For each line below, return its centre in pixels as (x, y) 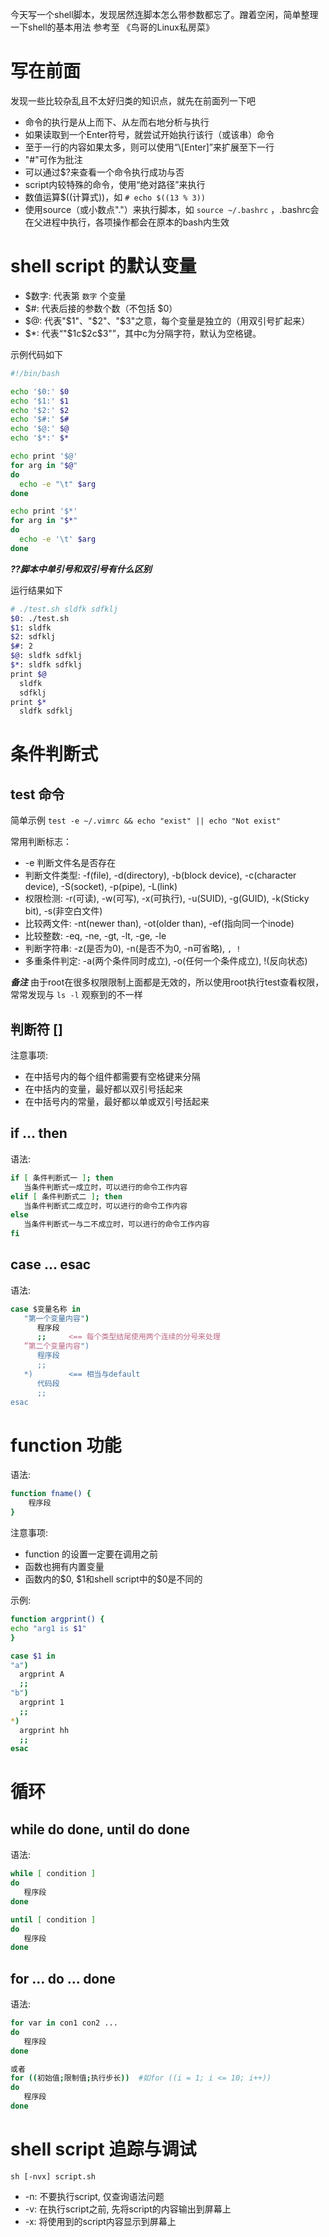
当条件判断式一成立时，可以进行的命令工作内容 (105, 1187)
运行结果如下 (36, 590)
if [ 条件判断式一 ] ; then (62, 1178)
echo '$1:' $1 (40, 401)
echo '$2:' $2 (40, 410)
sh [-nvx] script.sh (53, 2176)
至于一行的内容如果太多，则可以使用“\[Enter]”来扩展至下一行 (149, 147)
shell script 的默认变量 (103, 266)
